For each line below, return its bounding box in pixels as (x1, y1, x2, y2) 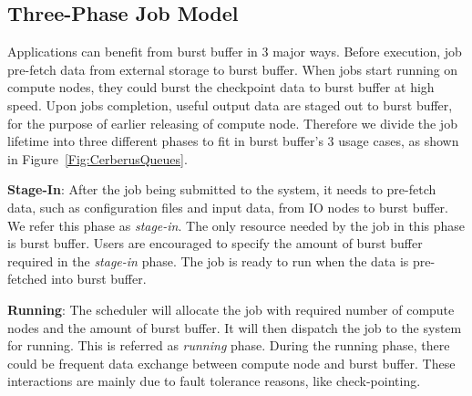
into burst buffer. (51, 269, 147, 288)
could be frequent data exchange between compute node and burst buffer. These (7, 353, 456, 372)
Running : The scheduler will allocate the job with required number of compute (7, 299, 455, 318)
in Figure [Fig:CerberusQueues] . (7, 149, 188, 168)
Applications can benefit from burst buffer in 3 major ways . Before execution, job (7, 42, 462, 61)
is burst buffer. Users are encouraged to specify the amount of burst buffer (7, 234, 423, 253)
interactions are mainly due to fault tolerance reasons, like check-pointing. (7, 371, 421, 391)
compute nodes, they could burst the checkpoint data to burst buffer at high (7, 78, 435, 97)
